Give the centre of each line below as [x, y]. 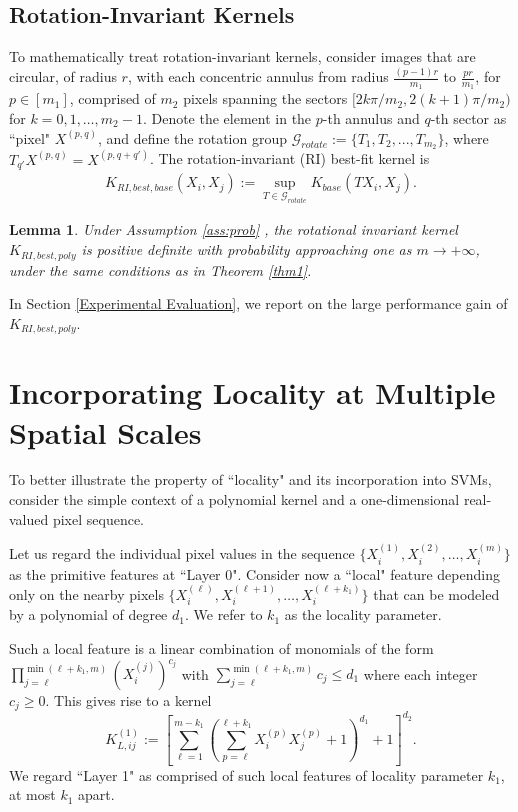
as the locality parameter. [363, 614]
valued [29, 518]
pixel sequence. [98, 518]
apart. [96, 794]
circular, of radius [63, 76]
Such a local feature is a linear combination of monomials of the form [221, 647]
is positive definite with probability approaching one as [246, 249]
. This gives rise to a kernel [128, 700]
